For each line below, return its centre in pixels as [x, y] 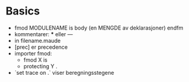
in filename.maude [37, 40]
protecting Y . [40, 66]
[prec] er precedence [41, 47]
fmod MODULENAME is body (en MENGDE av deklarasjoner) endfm [99, 28]
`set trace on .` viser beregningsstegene [64, 72]
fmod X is [35, 60]
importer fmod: [33, 53]
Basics [23, 11]
